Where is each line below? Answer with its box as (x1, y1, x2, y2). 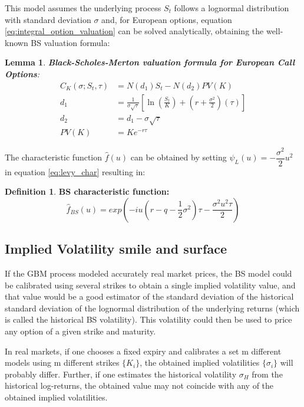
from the (252, 367, 283, 380)
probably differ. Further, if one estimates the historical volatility (5, 367, 237, 380)
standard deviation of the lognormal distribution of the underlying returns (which (5, 301, 300, 314)
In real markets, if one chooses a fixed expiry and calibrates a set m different (5, 344, 282, 357)
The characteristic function (5, 151, 103, 163)
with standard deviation (5, 13, 91, 25)
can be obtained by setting (130, 151, 227, 163)
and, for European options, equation (101, 13, 232, 25)
